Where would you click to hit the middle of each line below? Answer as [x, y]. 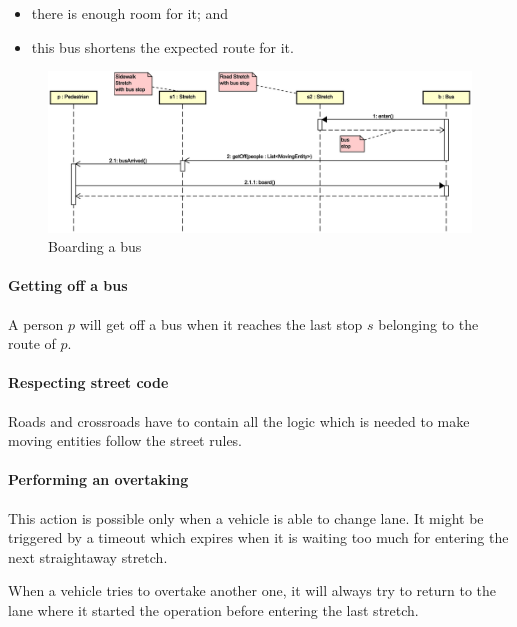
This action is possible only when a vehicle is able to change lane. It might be [246, 517]
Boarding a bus [95, 246]
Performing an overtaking [98, 479]
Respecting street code [88, 382]
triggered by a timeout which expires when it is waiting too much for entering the [258, 537]
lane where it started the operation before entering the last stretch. [213, 610]
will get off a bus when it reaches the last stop [221, 323]
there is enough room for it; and [130, 13]
